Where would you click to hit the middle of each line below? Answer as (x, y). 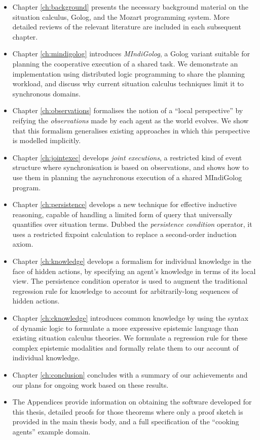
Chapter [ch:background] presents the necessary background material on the (131, 7)
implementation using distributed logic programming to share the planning (128, 73)
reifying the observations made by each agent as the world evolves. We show (131, 120)
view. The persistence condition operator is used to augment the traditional (130, 281)
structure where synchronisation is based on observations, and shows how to (131, 167)
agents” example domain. (51, 431)
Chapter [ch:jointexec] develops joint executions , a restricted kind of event (127, 157)
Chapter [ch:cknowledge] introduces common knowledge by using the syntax (130, 318)
